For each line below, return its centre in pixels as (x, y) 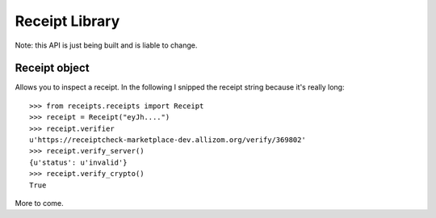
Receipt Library (67, 21)
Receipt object (52, 68)
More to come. (39, 203)
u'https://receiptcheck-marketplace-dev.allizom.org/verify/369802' (168, 140)
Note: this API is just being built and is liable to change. (106, 45)
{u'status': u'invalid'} (78, 162)
